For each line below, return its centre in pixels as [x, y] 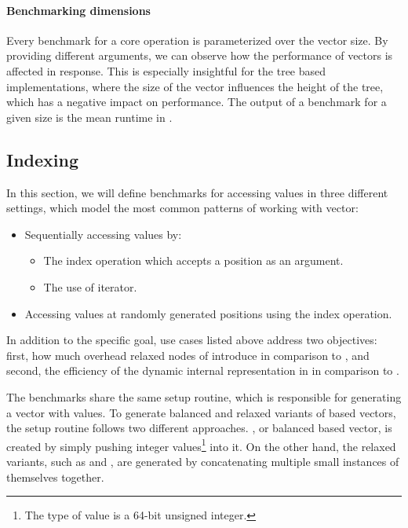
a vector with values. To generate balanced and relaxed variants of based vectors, [201, 412]
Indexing [43, 159]
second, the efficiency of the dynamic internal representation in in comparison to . [203, 370]
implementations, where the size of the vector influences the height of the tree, [195, 86]
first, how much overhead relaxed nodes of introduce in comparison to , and [188, 355]
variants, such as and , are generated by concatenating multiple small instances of [203, 461]
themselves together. [55, 477]
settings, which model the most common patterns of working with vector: [182, 208]
